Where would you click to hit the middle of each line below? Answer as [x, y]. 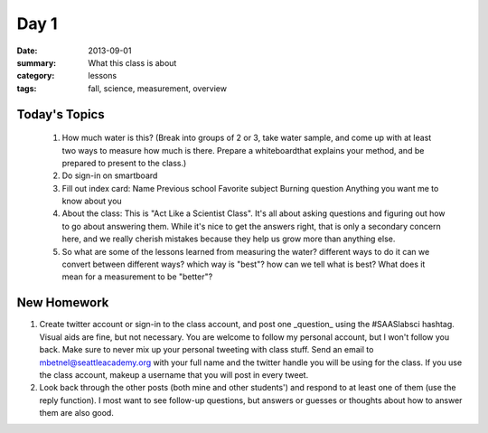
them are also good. [77, 413]
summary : [37, 62]
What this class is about [132, 62]
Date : [27, 51]
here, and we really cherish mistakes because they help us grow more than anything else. [229, 239]
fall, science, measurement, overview [158, 88]
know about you [92, 201]
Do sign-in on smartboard [110, 175]
